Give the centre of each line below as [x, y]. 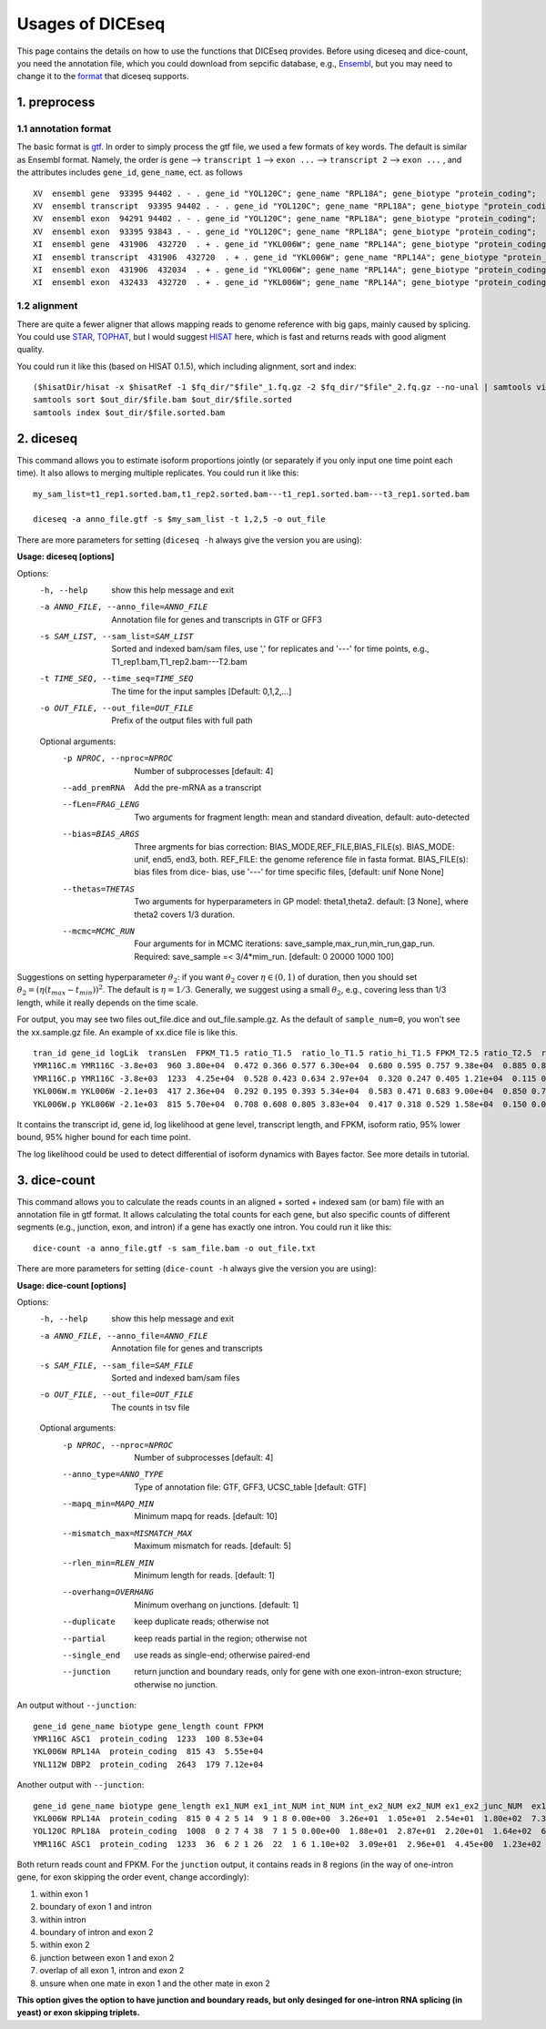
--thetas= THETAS [99, 889]
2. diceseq [47, 438]
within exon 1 [64, 1893]
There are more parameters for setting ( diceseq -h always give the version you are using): [190, 540]
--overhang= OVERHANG [108, 1592]
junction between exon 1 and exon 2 [107, 1957]
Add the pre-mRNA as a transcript [198, 787]
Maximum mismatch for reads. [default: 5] [212, 1546]
